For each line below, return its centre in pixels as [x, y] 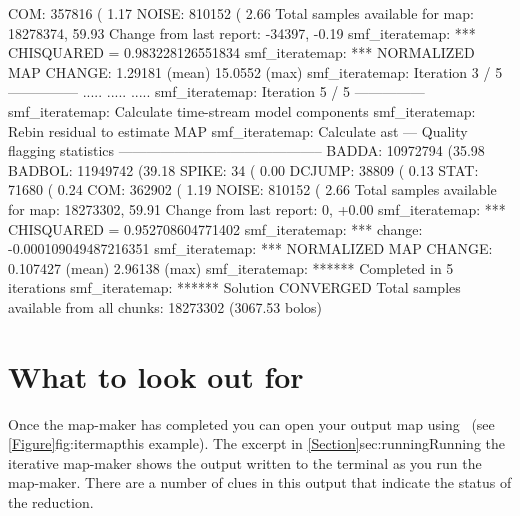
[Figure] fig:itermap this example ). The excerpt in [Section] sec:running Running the [257, 443]
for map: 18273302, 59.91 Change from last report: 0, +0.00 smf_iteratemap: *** [257, 208]
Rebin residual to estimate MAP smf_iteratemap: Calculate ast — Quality [238, 130]
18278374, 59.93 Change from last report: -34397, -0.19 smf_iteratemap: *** [242, 32]
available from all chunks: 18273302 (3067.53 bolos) [165, 306]
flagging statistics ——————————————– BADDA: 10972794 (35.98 [246, 150]
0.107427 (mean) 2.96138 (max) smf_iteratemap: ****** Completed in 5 [231, 267]
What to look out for [156, 375]
